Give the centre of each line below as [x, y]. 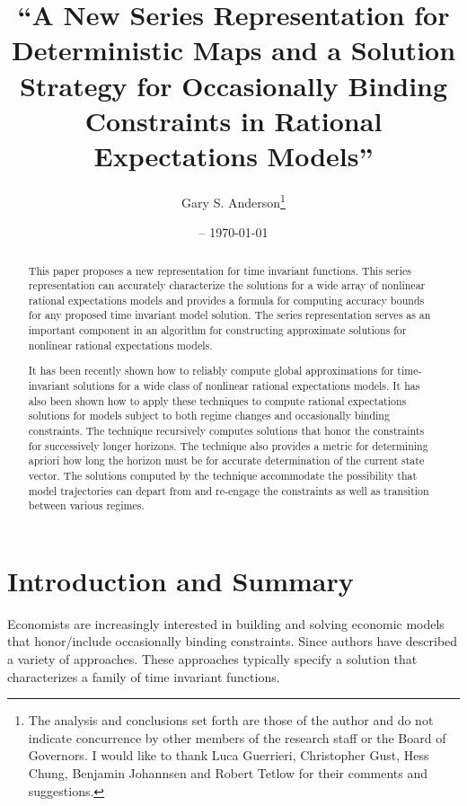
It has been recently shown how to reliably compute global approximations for [211, 371]
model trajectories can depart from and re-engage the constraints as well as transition [229, 490]
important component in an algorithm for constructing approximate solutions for [217, 330]
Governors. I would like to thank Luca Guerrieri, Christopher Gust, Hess [229, 755]
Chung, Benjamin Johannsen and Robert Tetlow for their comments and [228, 773]
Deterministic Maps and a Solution [233, 50]
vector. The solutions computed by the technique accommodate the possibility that [223, 475]
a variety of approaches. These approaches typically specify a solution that [212, 659]
